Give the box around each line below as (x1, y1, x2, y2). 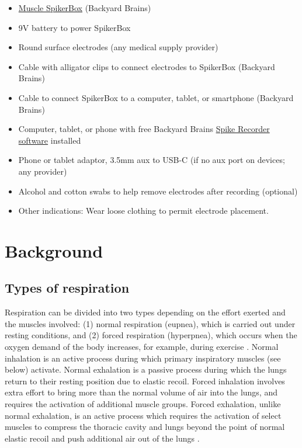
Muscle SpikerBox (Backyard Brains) (18, 2, 151, 13)
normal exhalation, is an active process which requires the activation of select (5, 409, 282, 421)
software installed (18, 134, 81, 146)
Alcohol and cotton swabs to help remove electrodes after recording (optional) (18, 185, 298, 197)
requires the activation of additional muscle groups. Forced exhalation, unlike (5, 398, 281, 410)
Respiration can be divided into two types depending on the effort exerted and (5, 306, 286, 318)
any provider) (18, 165, 67, 177)
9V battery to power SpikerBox (18, 21, 131, 33)
